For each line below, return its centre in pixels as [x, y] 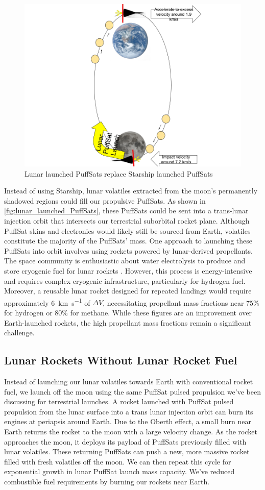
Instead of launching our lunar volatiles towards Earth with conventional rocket [129, 381]
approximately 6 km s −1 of [47, 302]
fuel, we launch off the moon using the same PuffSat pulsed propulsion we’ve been [132, 391]
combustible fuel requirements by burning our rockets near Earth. [107, 481]
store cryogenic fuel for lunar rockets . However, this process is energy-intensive [128, 270]
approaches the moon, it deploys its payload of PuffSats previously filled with [125, 441]
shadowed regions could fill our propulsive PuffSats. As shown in [105, 200]
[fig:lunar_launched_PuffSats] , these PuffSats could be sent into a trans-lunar [126, 211]
